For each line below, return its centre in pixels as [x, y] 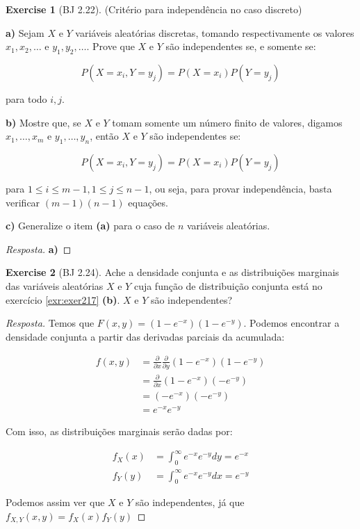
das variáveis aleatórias [55, 285]
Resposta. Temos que [50, 323]
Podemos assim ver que [55, 502]
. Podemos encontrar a [292, 323]
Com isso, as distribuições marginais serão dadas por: [119, 431]
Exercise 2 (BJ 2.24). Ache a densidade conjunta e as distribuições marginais [172, 272]
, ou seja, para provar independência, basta [240, 188]
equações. [148, 202]
